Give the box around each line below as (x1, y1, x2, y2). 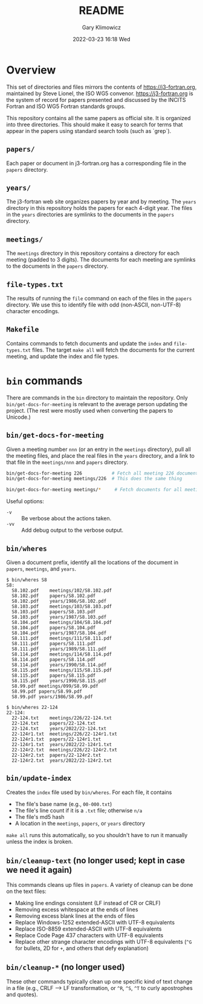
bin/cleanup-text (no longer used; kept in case (6, 855, 185, 866)
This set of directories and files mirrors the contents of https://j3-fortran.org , (6, 83, 197, 90)
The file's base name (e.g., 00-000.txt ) (14, 800, 112, 807)
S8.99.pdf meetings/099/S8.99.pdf (11, 683, 98, 689)
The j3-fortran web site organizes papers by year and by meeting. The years (6, 198, 196, 205)
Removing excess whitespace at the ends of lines (14, 906, 138, 913)
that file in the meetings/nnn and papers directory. (6, 458, 129, 466)
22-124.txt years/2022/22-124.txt (11, 725, 107, 731)
